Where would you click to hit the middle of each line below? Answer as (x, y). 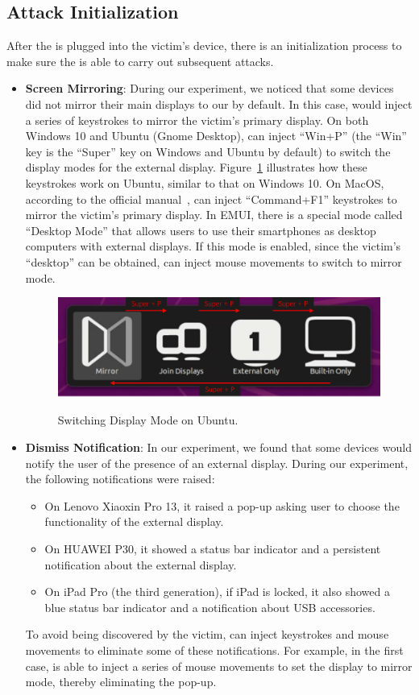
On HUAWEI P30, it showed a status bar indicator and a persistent (213, 549)
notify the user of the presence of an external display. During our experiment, (217, 463)
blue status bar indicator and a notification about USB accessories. (210, 607)
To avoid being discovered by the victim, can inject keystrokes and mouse (207, 634)
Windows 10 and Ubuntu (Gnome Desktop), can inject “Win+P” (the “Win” (216, 136)
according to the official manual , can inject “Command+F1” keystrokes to (211, 199)
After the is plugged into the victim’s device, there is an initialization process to (204, 46)
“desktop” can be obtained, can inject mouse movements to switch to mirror (214, 261)
